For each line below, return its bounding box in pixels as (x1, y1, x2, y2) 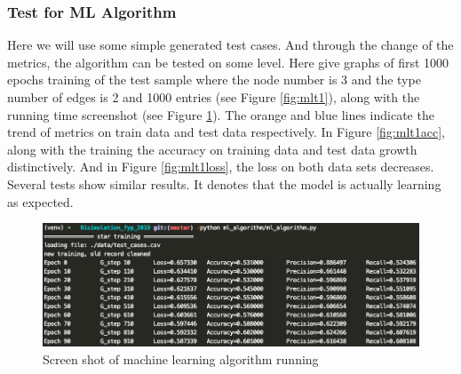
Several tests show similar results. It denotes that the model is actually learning (7, 174, 441, 193)
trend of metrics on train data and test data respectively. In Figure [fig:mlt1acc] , (7, 123, 445, 141)
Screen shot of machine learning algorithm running (43, 349, 319, 368)
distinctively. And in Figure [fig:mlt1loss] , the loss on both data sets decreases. (7, 157, 434, 176)
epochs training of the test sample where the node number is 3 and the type (7, 70, 421, 89)
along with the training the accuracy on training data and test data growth (7, 139, 417, 158)
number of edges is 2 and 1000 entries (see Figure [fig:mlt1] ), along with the (7, 88, 420, 106)
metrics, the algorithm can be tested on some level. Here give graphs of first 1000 (7, 52, 449, 71)
